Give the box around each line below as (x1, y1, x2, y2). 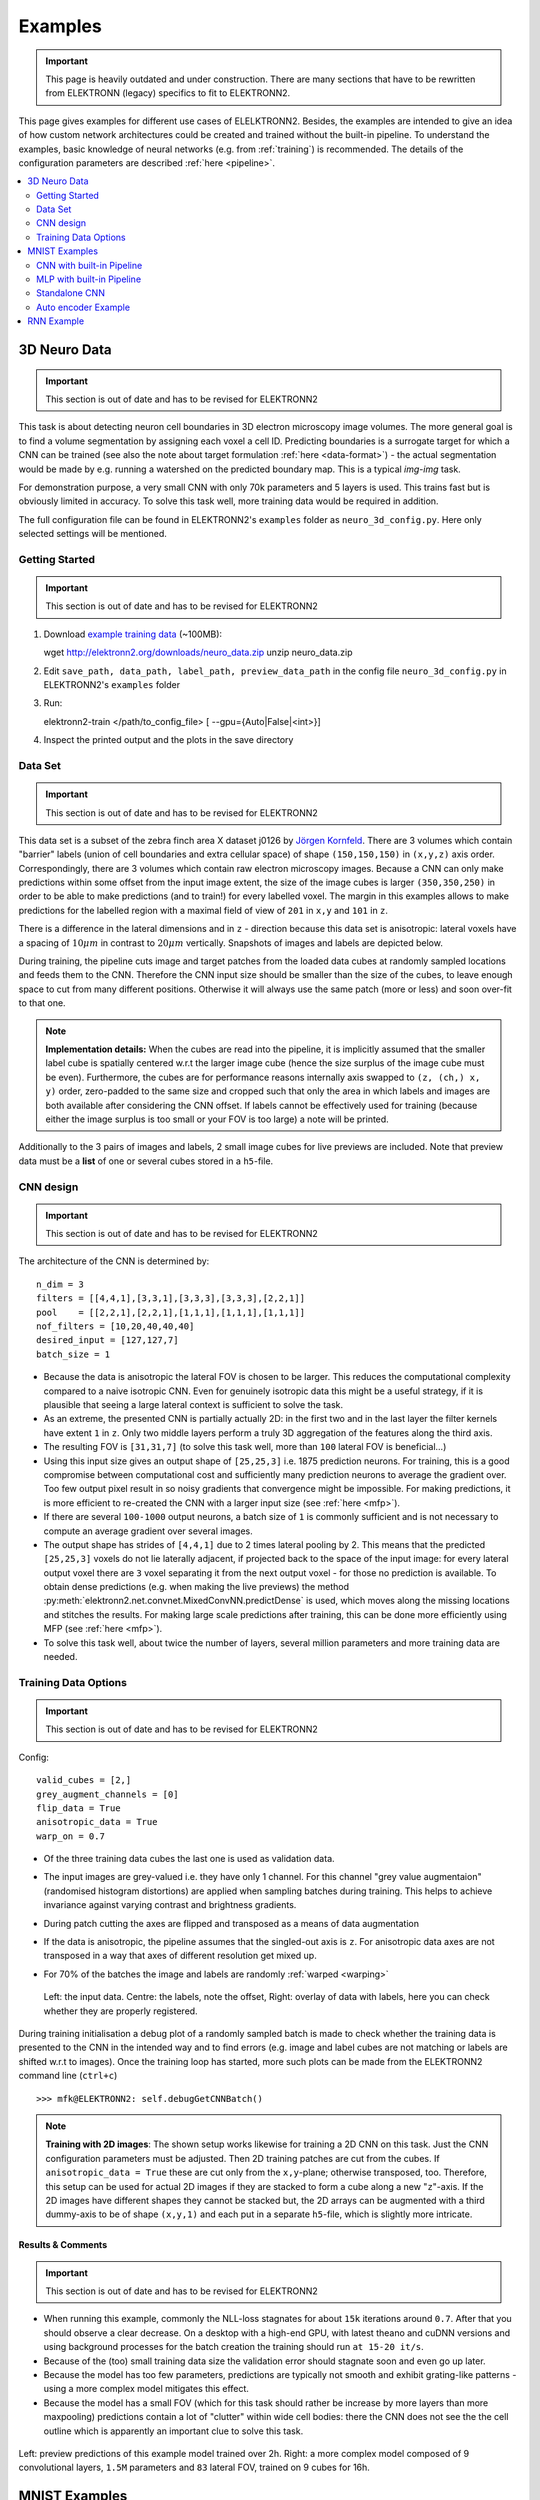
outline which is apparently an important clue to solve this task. (43, 2425, 304, 2437)
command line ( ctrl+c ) (18, 2070, 118, 2082)
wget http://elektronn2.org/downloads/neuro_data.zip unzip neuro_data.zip (43, 646, 353, 659)
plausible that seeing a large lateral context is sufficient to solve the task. (43, 1398, 344, 1410)
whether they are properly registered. (43, 2005, 199, 2017)
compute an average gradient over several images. (43, 1525, 254, 1537)
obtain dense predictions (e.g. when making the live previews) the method (43, 1581, 350, 1593)
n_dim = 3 (36, 1278, 84, 1290)
